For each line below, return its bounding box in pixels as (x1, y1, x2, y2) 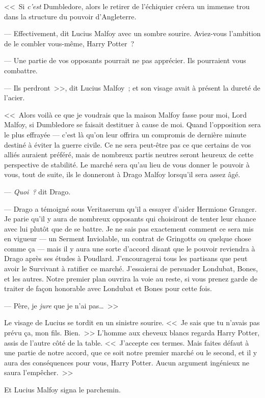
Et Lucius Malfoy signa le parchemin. (4, 384, 121, 394)
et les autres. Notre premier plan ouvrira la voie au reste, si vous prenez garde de (4, 273, 257, 283)
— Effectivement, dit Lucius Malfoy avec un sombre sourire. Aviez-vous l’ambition (4, 28, 261, 39)
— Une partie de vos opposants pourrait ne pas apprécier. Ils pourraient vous (4, 55, 246, 66)
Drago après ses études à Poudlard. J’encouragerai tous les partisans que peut (4, 253, 248, 264)
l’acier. (4, 92, 25, 103)
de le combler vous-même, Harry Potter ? (4, 38, 135, 48)
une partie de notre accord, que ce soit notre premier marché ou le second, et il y (4, 347, 257, 358)
